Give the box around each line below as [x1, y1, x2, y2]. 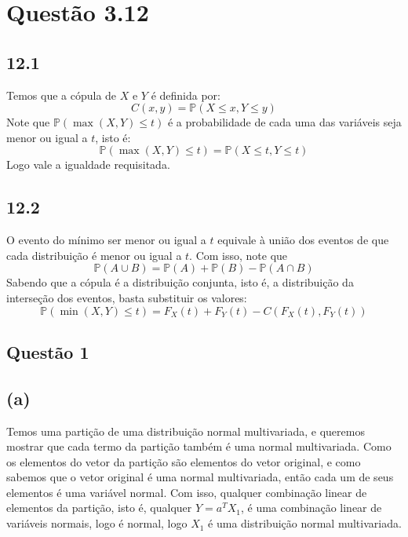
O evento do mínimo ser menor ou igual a [6, 232, 206, 248]
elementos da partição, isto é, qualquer [6, 499, 192, 516]
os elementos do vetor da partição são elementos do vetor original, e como [6, 453, 361, 469]
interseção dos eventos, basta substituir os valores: [6, 289, 247, 305]
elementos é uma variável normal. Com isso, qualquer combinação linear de [6, 484, 367, 500]
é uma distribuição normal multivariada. [208, 515, 402, 532]
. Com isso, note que [189, 247, 288, 263]
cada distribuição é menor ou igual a [6, 247, 182, 263]
